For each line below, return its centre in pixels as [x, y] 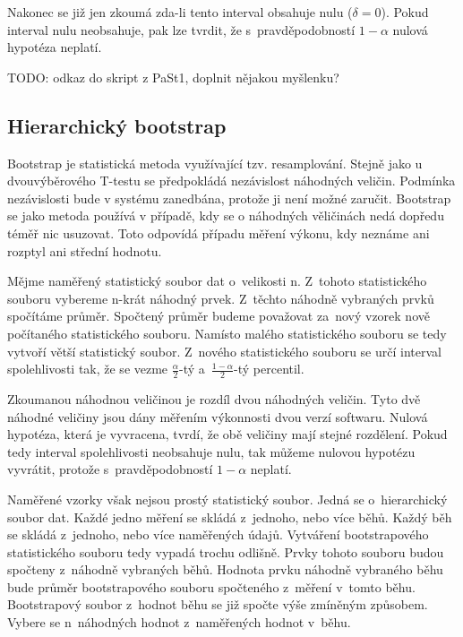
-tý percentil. [269, 369]
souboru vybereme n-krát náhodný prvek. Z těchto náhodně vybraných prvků [221, 298]
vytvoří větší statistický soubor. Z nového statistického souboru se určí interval [224, 351]
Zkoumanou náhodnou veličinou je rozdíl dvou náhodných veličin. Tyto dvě [214, 398]
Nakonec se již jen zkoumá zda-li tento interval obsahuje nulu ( [180, 12]
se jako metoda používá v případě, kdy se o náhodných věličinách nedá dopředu [226, 215]
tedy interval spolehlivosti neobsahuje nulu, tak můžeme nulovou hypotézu [211, 451]
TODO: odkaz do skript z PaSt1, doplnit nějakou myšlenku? [173, 77]
